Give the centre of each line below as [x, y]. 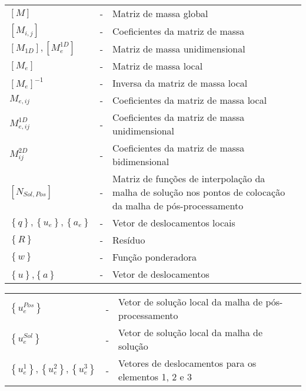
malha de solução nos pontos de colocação [199, 192]
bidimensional [141, 161]
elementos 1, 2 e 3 [155, 377]
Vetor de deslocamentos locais [174, 223]
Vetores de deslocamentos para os [187, 363]
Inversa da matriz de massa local [180, 83]
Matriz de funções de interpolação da [189, 178]
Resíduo [129, 240]
